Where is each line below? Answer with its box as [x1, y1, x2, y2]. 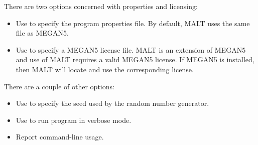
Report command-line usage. [16, 131, 104, 142]
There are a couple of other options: [4, 81, 114, 91]
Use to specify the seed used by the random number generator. [16, 98, 209, 108]
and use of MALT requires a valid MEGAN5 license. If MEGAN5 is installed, [16, 54, 254, 65]
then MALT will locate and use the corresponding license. [16, 64, 194, 74]
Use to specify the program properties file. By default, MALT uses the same [16, 18, 250, 28]
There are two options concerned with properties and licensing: [4, 1, 198, 11]
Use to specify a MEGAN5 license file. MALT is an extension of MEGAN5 [16, 44, 246, 55]
